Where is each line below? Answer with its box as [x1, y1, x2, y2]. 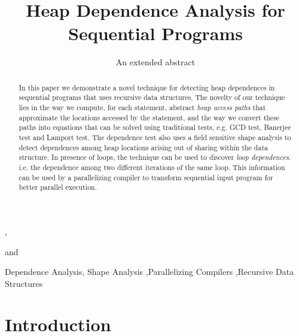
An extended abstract [115, 56, 196, 68]
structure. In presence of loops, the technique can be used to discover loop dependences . [19, 152, 291, 162]
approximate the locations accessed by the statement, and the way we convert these [19, 112, 280, 122]
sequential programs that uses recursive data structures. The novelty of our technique [19, 92, 285, 102]
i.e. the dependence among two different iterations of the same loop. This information [19, 162, 285, 172]
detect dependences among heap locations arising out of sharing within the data [19, 142, 268, 152]
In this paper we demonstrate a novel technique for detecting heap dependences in [19, 82, 275, 92]
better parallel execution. [19, 182, 97, 192]
